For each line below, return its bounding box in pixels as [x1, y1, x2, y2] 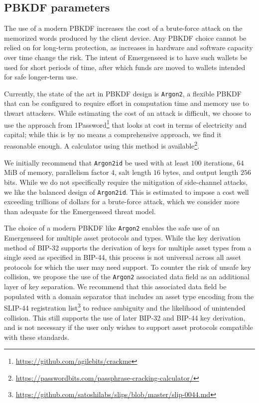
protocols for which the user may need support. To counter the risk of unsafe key [4, 261, 252, 272]
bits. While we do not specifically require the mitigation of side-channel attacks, [4, 176, 248, 187]
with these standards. [4, 331, 69, 342]
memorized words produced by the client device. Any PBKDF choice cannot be [4, 32, 247, 43]
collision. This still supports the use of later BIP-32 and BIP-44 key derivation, [4, 312, 246, 322]
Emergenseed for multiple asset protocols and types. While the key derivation [4, 233, 241, 243]
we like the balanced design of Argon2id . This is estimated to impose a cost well [4, 186, 249, 197]
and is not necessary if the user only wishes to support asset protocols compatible [4, 322, 253, 332]
